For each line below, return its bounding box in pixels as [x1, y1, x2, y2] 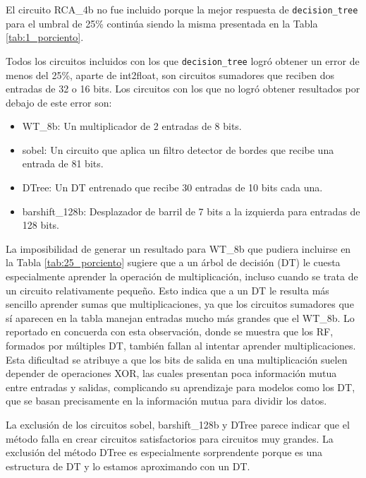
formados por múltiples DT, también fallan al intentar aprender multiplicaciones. [6, 338, 356, 352]
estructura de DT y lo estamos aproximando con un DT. [6, 458, 250, 473]
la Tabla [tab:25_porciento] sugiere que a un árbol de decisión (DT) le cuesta [6, 255, 341, 270]
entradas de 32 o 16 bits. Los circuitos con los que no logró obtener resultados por [6, 81, 360, 96]
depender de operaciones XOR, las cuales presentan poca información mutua [6, 366, 337, 381]
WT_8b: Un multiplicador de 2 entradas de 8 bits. [22, 119, 242, 133]
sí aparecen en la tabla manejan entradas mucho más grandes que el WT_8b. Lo [6, 310, 355, 325]
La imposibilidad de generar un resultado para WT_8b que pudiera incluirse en [6, 241, 351, 256]
